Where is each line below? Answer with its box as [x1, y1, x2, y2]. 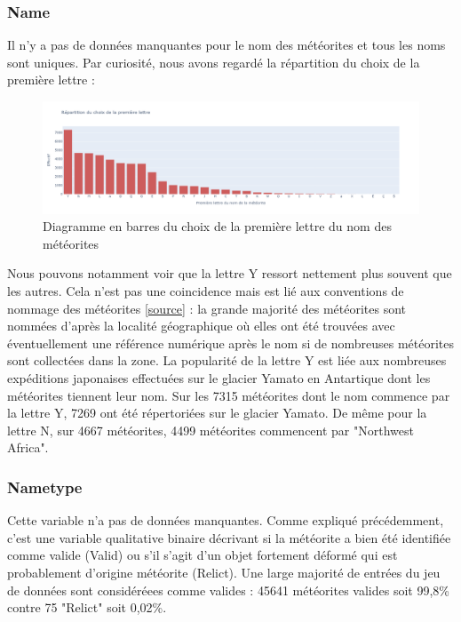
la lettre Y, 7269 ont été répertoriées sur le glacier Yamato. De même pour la [7, 403, 427, 422]
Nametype [7, 475, 83, 498]
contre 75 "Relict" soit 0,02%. [7, 598, 167, 617]
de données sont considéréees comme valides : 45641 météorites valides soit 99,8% [7, 580, 449, 599]
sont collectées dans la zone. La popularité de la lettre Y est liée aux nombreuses [7, 351, 447, 370]
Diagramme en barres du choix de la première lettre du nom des [43, 217, 392, 235]
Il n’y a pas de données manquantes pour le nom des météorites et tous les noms [7, 36, 446, 54]
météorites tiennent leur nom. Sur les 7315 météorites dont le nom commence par [7, 386, 450, 404]
